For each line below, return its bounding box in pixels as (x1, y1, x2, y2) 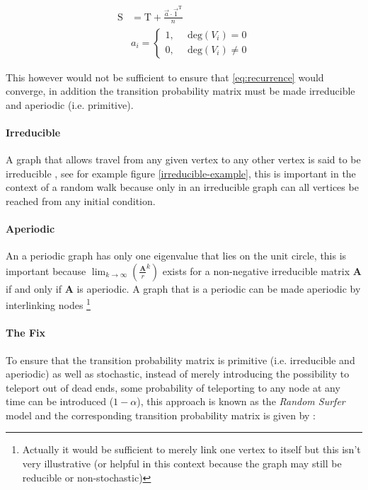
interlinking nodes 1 (6, 296, 91, 313)
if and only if (6, 281, 62, 296)
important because (6, 263, 86, 278)
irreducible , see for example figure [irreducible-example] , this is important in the (6, 165, 356, 180)
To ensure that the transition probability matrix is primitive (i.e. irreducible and (6, 352, 355, 367)
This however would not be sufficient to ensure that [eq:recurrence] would (6, 69, 324, 84)
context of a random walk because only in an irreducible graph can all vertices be (6, 180, 359, 194)
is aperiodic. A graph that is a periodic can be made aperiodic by (76, 281, 361, 296)
